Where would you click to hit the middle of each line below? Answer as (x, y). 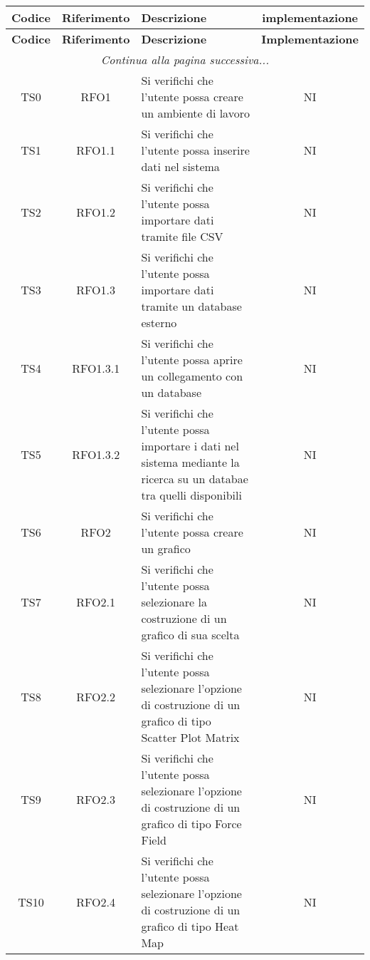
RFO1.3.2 (96, 454)
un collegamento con (192, 376)
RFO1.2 (96, 212)
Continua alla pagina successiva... (185, 60)
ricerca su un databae (195, 479)
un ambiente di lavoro (195, 113)
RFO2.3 (96, 799)
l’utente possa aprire (192, 360)
